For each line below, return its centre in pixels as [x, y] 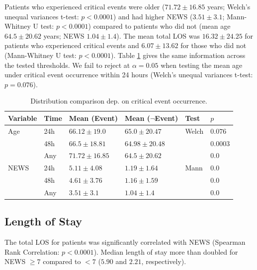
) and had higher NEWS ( [153, 16]
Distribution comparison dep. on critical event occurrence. [119, 101]
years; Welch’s [229, 6]
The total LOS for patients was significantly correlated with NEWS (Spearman [125, 242]
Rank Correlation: [32, 251]
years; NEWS [64, 35]
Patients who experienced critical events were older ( [85, 6]
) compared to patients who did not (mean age [159, 26]
